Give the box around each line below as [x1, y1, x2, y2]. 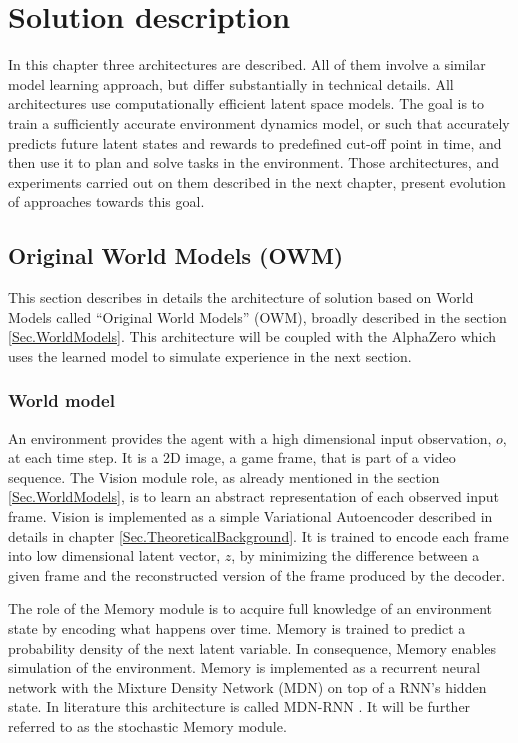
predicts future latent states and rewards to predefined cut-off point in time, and [8, 132, 502, 153]
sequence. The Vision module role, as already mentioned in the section [8, 466, 440, 487]
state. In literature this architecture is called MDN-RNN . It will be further [8, 696, 471, 717]
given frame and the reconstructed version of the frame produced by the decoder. [8, 564, 506, 585]
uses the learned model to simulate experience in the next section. [8, 345, 412, 366]
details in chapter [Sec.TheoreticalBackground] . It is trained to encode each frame [8, 525, 509, 546]
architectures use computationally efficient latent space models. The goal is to [8, 93, 485, 114]
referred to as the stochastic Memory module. [8, 715, 287, 736]
